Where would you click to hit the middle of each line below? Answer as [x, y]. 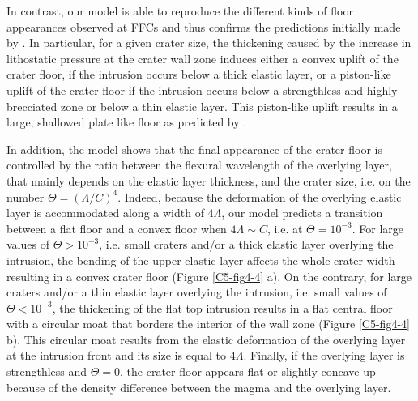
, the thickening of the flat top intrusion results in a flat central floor [222, 307]
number [26, 196]
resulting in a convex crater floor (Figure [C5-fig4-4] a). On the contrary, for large [209, 276]
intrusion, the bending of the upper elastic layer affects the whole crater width [201, 260]
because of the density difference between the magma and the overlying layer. [199, 387]
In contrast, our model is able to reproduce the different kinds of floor [180, 11]
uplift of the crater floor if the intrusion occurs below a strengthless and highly [202, 90]
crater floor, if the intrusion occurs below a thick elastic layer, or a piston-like [199, 74]
